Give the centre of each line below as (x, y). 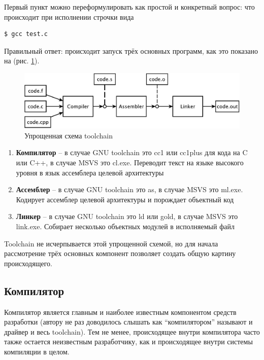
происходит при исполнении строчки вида (69, 16)
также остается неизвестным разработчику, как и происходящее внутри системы (128, 341)
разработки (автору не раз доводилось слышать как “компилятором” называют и (128, 322)
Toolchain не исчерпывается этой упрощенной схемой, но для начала (111, 243)
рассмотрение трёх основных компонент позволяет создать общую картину (120, 253)
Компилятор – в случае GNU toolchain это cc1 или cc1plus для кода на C (132, 152)
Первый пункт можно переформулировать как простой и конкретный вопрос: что (129, 7)
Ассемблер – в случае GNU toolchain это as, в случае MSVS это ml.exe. (129, 189)
